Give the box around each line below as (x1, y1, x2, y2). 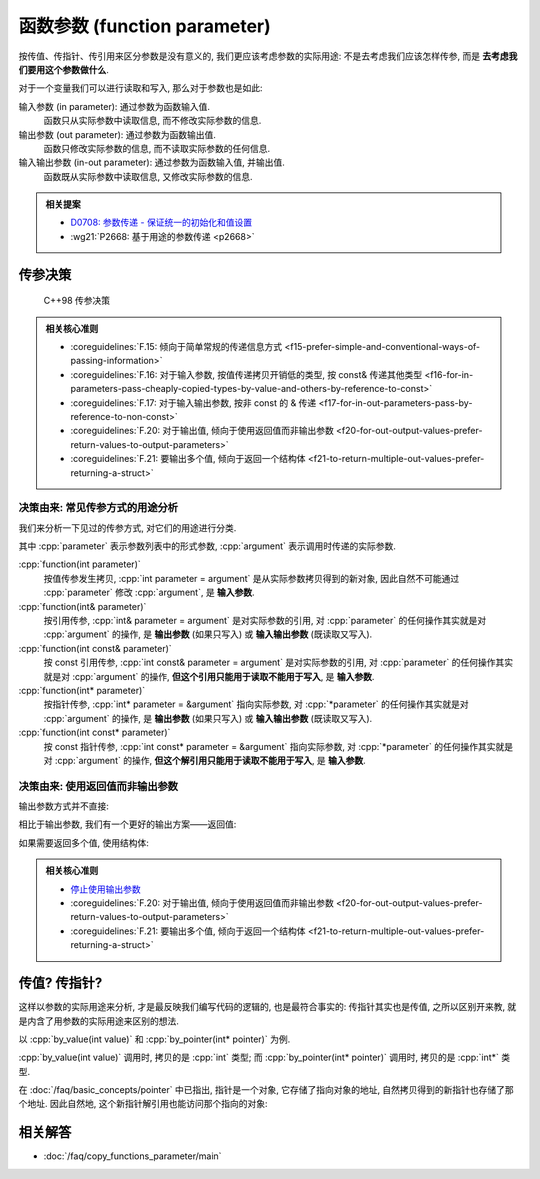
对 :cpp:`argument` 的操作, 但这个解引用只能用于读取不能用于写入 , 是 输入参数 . (43, 754, 367, 766)
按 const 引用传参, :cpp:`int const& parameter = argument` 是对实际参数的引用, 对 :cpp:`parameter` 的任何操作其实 (43, 656, 514, 669)
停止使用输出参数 (70, 883, 141, 895)
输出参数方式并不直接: (18, 800, 110, 812)
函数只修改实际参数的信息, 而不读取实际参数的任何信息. (43, 142, 271, 154)
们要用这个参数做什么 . (18, 63, 110, 75)
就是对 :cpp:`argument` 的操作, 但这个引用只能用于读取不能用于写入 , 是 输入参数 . (43, 670, 375, 682)
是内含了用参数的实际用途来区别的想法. (18, 1015, 180, 1027)
